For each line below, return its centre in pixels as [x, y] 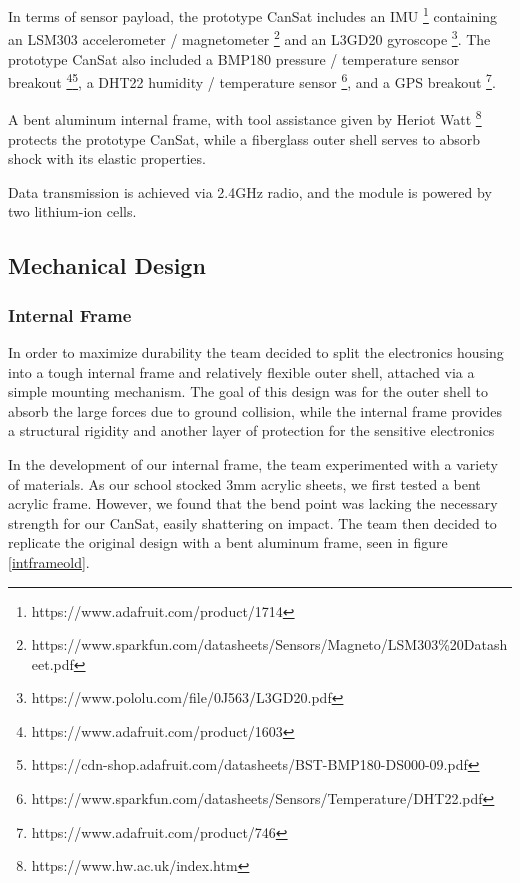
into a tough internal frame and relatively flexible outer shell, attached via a [241, 371]
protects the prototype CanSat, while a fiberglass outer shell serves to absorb [244, 138]
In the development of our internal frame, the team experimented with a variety [253, 463]
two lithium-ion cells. [72, 211]
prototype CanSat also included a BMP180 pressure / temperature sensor [234, 58]
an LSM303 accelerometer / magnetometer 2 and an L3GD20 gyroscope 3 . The [249, 37]
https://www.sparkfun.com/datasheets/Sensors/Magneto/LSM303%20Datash [269, 644]
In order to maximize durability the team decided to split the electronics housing [256, 351]
